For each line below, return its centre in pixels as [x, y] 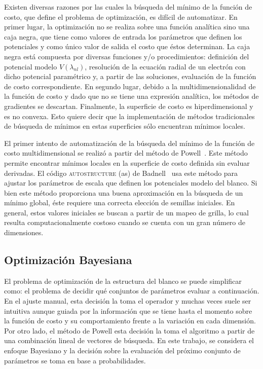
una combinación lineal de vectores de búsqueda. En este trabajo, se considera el [129, 340]
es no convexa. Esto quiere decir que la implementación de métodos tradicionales [129, 116]
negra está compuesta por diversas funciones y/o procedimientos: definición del [127, 56]
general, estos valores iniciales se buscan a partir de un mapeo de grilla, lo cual [126, 212]
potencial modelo [31, 66]
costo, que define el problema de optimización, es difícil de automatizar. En [121, 16]
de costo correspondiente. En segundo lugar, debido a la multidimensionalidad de [130, 86]
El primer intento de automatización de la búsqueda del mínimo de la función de [129, 143]
